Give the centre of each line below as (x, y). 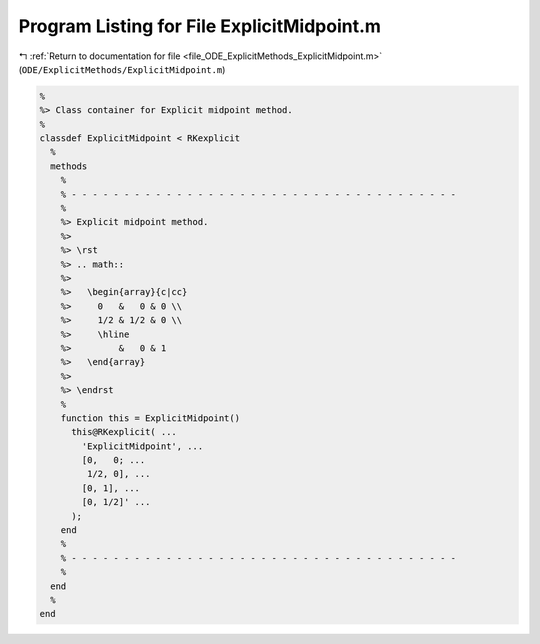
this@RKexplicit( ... (124, 432)
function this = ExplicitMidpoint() (150, 418)
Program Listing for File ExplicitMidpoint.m (200, 26)
